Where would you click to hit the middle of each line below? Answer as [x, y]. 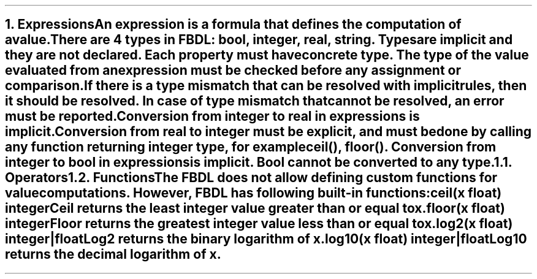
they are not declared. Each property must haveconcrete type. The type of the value [267, 55]
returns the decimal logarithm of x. [113, 254]
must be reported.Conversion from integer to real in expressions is [212, 117]
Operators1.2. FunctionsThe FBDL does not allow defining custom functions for [251, 178]
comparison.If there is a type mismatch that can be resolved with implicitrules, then [266, 86]
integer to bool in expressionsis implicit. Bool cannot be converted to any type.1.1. [259, 162]
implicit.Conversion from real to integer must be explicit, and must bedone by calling [268, 132]
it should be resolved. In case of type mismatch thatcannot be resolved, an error [255, 101]
